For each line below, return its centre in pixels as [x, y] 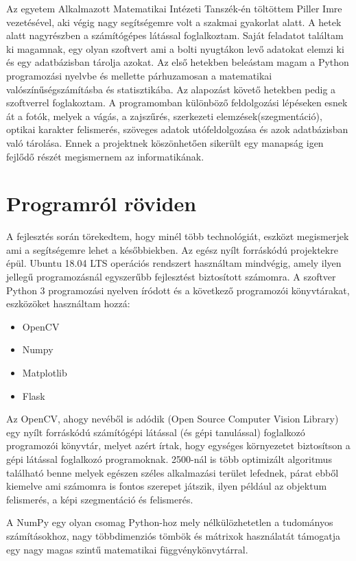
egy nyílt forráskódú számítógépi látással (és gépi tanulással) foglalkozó [156, 432]
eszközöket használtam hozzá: [68, 303]
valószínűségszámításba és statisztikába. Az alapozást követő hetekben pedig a [171, 89]
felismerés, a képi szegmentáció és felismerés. [100, 499]
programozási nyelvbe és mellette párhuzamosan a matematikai [139, 75]
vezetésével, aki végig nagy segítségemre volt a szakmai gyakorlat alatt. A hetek [174, 22]
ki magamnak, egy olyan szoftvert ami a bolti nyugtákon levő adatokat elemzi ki [175, 48]
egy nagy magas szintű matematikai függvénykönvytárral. [127, 549]
